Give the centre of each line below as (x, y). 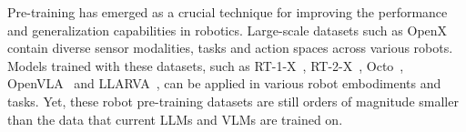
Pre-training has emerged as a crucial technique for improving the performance (228, 12)
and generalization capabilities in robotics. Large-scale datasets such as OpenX (228, 30)
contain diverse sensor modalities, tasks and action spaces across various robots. (230, 48)
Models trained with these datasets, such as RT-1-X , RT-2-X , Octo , (206, 65)
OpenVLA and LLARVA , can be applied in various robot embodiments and (224, 83)
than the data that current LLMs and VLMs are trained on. (175, 119)
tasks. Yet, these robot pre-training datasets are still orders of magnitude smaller (233, 101)
